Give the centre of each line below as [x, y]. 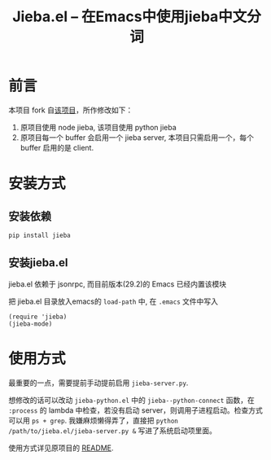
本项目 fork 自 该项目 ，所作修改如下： [71, 110]
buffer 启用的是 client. [57, 147]
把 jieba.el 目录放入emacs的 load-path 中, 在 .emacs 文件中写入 [113, 301]
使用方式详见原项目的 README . [61, 448]
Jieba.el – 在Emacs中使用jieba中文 [129, 17]
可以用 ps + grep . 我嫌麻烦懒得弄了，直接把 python [94, 420]
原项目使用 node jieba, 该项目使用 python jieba [98, 127]
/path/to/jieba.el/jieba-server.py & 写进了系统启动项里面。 [113, 430]
